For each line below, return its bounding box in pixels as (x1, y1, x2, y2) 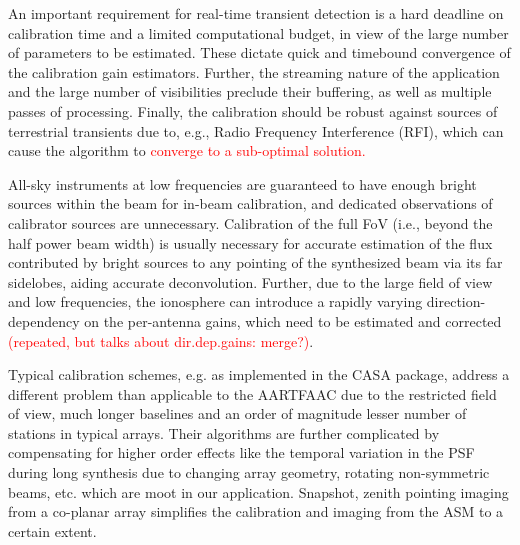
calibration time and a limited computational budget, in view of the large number (8, 22, 509, 43)
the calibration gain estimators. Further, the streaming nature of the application (8, 61, 500, 82)
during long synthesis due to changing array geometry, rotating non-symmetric (8, 462, 490, 483)
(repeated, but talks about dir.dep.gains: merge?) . (8, 330, 314, 351)
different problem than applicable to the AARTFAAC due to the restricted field (8, 383, 497, 404)
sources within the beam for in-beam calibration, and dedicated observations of (8, 193, 493, 214)
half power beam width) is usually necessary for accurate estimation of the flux (8, 232, 493, 253)
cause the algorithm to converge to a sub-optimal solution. (8, 140, 366, 161)
